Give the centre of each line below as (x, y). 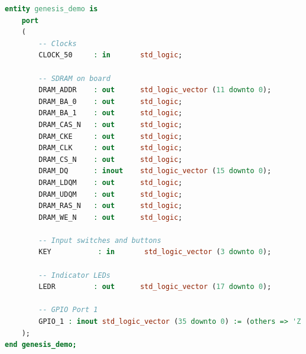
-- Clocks (58, 43)
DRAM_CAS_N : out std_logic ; (110, 124)
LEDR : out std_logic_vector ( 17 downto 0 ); (155, 287)
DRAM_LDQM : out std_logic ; (110, 182)
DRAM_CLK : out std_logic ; (110, 148)
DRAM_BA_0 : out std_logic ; (110, 101)
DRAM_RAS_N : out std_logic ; (110, 206)
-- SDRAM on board (74, 78)
